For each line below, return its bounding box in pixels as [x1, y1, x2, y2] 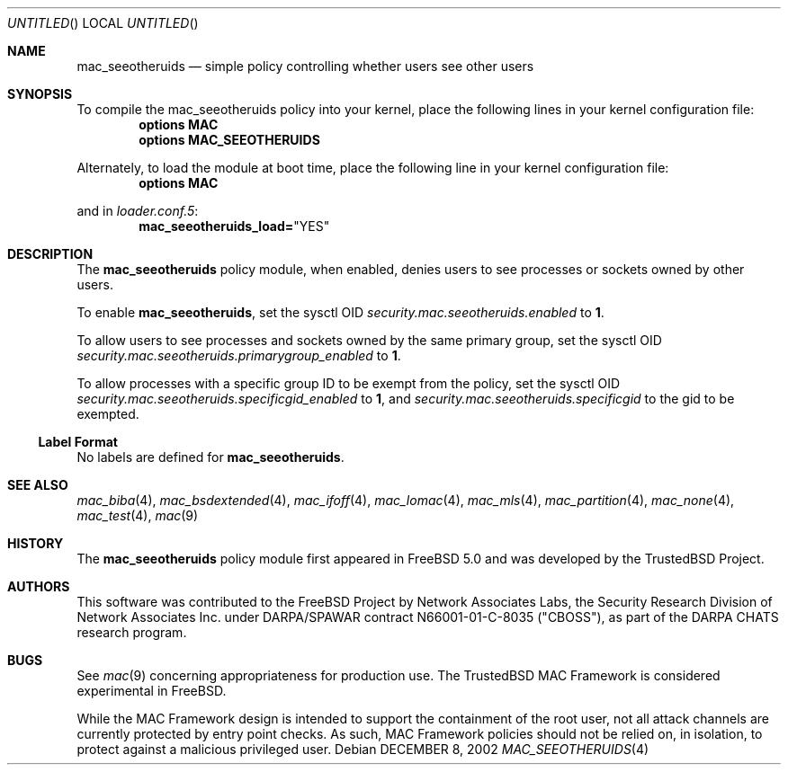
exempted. [76, 406, 139, 421]
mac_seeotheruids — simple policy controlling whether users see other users [76, 58, 534, 74]
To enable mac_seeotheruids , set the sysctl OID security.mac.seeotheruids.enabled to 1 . [76, 305, 604, 320]
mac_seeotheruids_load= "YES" [139, 218, 330, 234]
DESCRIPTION [7, 246, 94, 262]
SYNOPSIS [7, 86, 73, 102]
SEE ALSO [7, 477, 68, 492]
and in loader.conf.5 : [76, 203, 199, 218]
